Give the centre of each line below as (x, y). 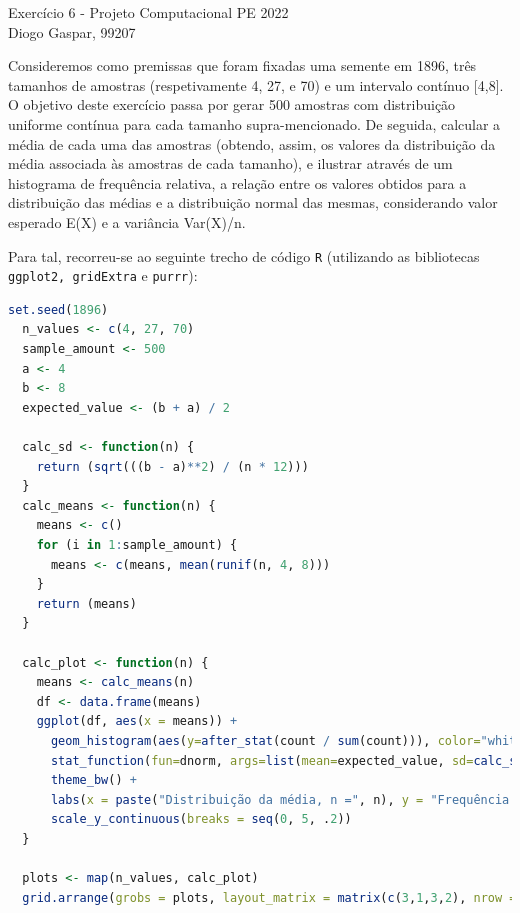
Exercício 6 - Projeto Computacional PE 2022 (148, 12)
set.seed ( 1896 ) (58, 309)
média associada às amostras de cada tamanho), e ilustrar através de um (230, 163)
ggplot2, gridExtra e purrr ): (103, 275)
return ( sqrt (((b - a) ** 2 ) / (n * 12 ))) (172, 466)
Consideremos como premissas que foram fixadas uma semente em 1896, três (242, 65)
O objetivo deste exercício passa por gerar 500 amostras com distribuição (232, 104)
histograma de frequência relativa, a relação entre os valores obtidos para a (237, 182)
